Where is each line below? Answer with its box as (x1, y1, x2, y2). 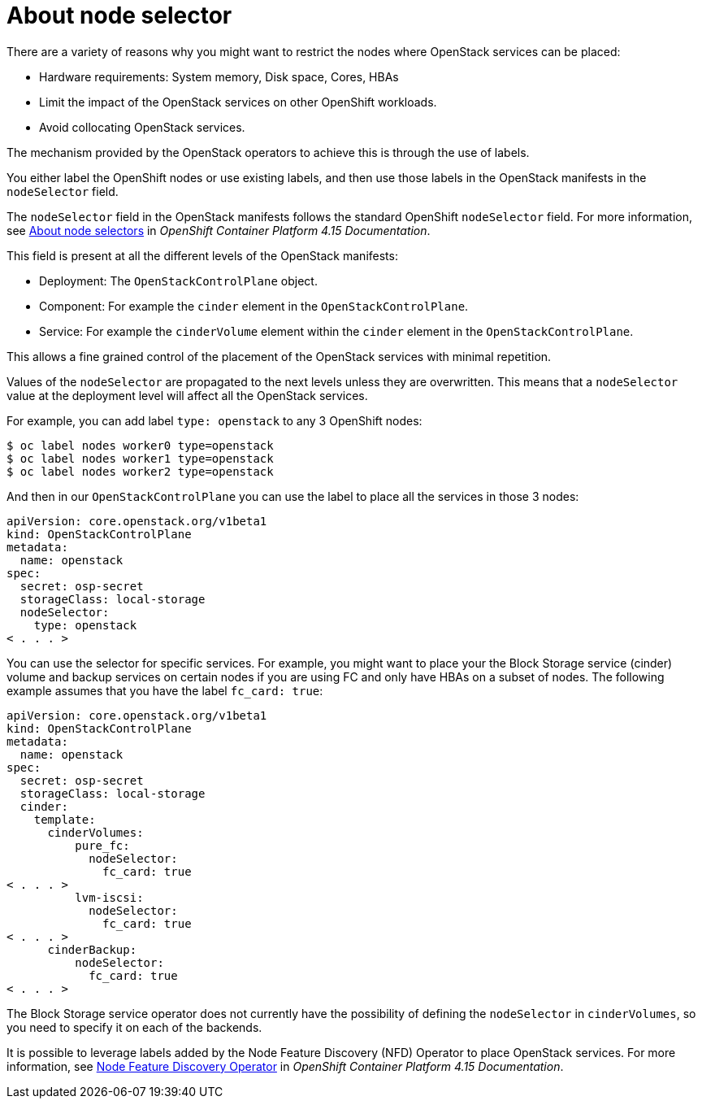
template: (33, 812, 96, 826)
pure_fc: (75, 838, 130, 852)
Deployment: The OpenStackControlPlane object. (39, 273, 318, 288)
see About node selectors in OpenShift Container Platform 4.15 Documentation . (6, 223, 431, 237)
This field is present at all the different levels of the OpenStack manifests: (6, 248, 398, 263)
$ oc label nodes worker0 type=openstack (6, 438, 274, 452)
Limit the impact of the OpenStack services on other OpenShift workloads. (39, 94, 437, 109)
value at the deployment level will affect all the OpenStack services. (6, 388, 368, 402)
